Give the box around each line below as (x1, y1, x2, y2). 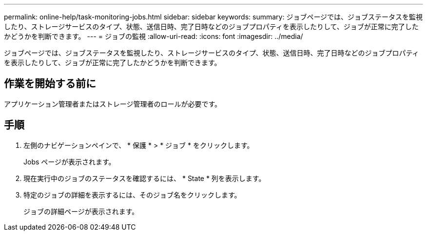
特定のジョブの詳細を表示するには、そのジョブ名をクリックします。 (23, 190, 241, 199)
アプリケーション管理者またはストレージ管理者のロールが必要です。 (4, 99, 222, 108)
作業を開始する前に (4, 77, 96, 90)
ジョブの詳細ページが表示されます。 (23, 207, 139, 216)
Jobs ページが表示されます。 (23, 157, 116, 166)
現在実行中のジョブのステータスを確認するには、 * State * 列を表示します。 (23, 174, 266, 182)
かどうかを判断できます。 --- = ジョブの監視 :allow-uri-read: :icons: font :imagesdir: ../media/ (4, 32, 303, 40)
